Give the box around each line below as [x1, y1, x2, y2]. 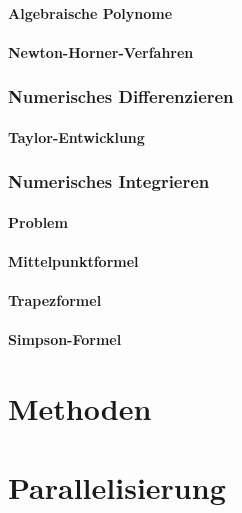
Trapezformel [8, 290, 102, 311]
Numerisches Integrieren [8, 169, 210, 194]
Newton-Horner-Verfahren [8, 41, 194, 62]
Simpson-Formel [8, 329, 122, 350]
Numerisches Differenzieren [8, 84, 234, 109]
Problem [8, 211, 68, 232]
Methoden [8, 388, 152, 429]
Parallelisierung [8, 466, 226, 507]
